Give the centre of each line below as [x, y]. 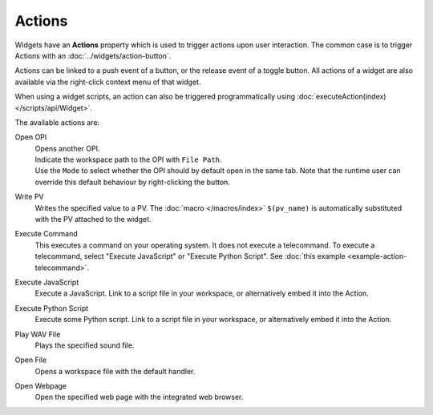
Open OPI [31, 137]
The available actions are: [57, 122]
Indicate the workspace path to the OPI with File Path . [128, 159]
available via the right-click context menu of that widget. [108, 82]
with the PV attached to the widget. [93, 220]
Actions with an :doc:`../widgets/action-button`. [93, 55]
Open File [31, 360]
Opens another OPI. [67, 148]
